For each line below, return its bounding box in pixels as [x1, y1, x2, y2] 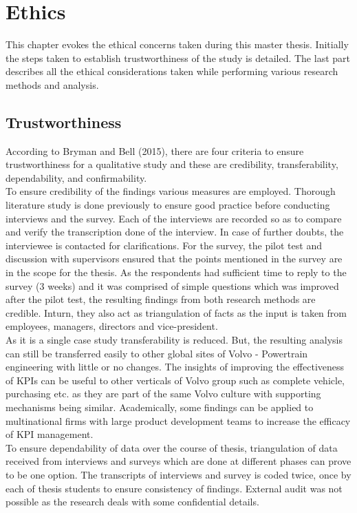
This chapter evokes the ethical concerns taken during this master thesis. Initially [6, 37, 349, 52]
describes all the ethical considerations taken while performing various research [6, 64, 338, 78]
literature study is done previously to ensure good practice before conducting [6, 198, 330, 212]
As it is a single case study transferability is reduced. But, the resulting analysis [6, 333, 343, 347]
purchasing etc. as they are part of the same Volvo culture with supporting [6, 386, 321, 401]
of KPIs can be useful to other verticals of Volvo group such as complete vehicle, [6, 373, 345, 387]
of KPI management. [6, 427, 94, 441]
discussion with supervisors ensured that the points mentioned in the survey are [6, 251, 343, 266]
